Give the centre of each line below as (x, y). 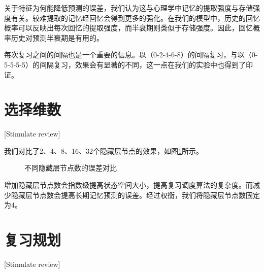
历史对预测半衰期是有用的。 (57, 37)
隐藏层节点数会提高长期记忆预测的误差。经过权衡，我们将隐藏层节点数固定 (135, 195)
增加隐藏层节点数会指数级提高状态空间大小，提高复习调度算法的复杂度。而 (128, 185)
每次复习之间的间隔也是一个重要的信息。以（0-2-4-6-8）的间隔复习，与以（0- (131, 55)
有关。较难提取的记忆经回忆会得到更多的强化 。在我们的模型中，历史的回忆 (135, 18)
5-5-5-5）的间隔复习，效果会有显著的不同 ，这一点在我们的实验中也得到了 (125, 64)
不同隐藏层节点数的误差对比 (71, 168)
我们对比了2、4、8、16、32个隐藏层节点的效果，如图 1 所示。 (104, 150)
